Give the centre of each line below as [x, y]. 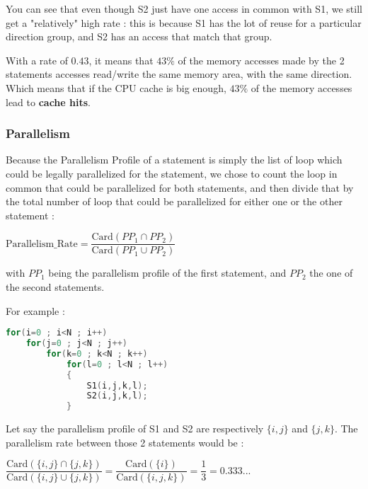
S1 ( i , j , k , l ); [117, 385]
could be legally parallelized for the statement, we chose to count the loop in [172, 173]
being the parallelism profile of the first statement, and [167, 273]
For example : [35, 310]
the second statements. [55, 287]
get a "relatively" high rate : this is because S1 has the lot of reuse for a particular [184, 22]
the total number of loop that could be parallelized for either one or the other [174, 201]
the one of [331, 273]
